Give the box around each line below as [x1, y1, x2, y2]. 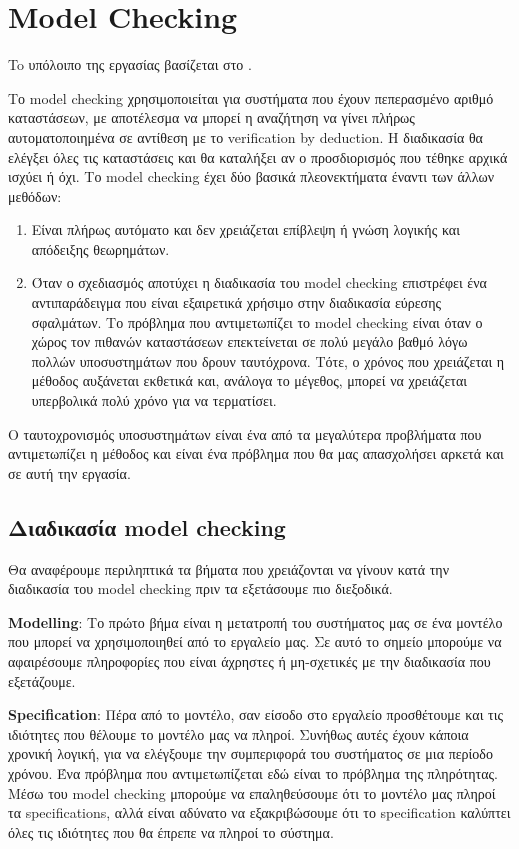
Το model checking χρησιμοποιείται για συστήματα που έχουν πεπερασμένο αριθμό [8, 87, 494, 108]
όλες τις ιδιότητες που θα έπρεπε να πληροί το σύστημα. [8, 821, 334, 842]
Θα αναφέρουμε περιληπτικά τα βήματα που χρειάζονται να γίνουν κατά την [8, 558, 449, 579]
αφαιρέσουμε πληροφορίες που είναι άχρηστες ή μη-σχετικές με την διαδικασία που [8, 650, 491, 671]
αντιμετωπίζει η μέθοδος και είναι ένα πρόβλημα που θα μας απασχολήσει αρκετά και [8, 443, 504, 464]
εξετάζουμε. [8, 670, 76, 691]
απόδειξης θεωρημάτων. [31, 238, 170, 259]
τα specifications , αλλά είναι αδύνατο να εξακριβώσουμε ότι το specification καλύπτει [8, 802, 511, 823]
